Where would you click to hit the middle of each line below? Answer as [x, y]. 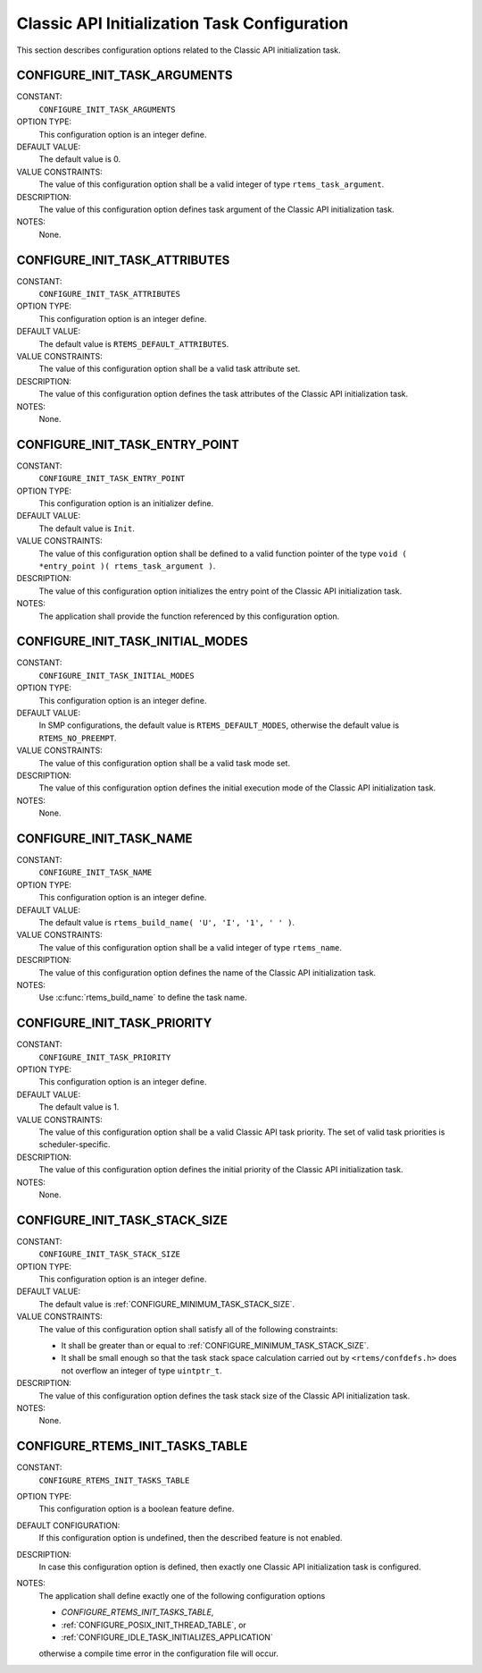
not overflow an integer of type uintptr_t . [141, 1370]
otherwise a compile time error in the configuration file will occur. [158, 1653]
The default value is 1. [79, 1107]
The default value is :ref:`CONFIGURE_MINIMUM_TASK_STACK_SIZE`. [166, 1304]
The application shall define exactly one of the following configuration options [182, 1595]
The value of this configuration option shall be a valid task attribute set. [170, 369]
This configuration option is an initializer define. [126, 503]
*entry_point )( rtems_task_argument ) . [127, 566]
